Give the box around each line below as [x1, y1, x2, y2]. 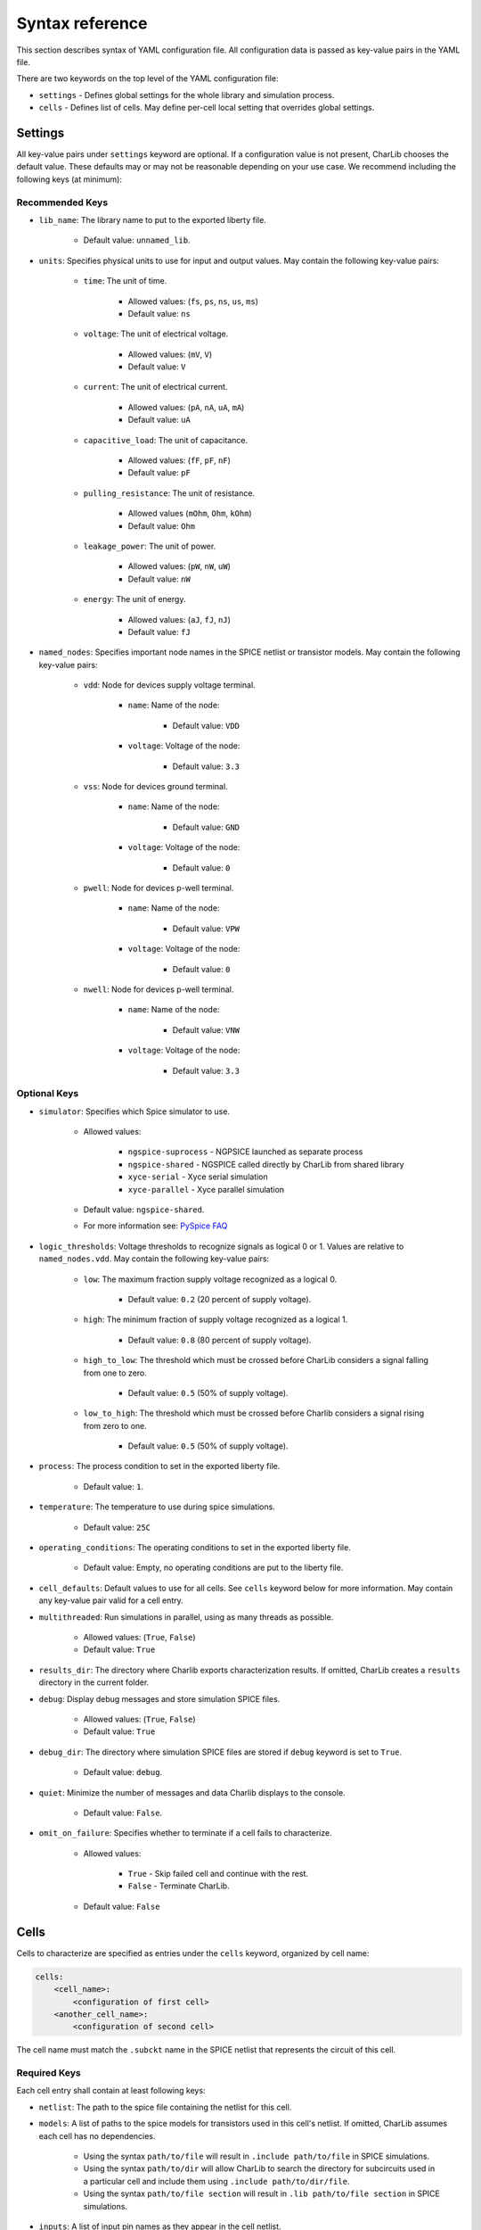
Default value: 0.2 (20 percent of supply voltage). [127, 1293, 312, 1304]
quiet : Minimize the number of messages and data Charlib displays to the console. [38, 1787, 346, 1797]
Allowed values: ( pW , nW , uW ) [127, 561, 232, 572]
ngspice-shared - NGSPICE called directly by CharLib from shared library [127, 1159, 404, 1169]
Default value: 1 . [83, 1481, 144, 1491]
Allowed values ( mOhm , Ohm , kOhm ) [127, 508, 253, 519]
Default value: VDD [172, 720, 240, 731]
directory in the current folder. [38, 1677, 150, 1688]
